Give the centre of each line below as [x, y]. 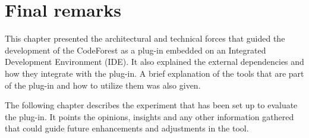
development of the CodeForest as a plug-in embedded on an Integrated [135, 50]
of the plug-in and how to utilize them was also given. [103, 85]
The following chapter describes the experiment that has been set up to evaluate [151, 105]
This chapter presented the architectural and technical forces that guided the [145, 38]
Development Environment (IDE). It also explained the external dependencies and [154, 62]
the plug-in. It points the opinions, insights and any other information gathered [149, 116]
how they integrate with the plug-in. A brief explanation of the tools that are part [154, 73]
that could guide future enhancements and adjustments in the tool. [127, 128]
